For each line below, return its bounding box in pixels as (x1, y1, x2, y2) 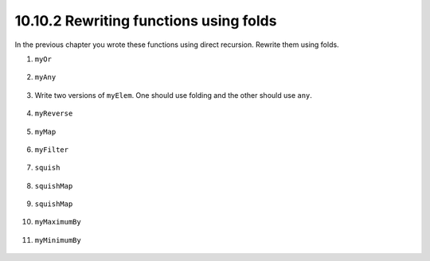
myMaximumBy (34, 217, 81, 227)
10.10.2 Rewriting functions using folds (14, 12, 277, 29)
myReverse (34, 109, 73, 119)
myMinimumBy (34, 236, 81, 244)
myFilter (34, 145, 69, 154)
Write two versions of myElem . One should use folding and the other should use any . (34, 90, 312, 99)
